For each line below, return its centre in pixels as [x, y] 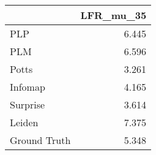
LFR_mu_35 [113, 15]
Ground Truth [40, 140]
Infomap [28, 87]
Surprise [28, 104]
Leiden [24, 122]
